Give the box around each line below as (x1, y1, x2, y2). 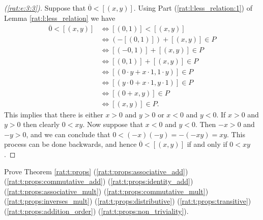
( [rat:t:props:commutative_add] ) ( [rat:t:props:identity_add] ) (4, 176, 193, 186)
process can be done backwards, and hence (4, 139, 137, 149)
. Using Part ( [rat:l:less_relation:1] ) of (133, 3, 252, 13)
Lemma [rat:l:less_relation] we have (4, 12, 115, 23)
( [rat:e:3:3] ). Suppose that (4, 3, 86, 13)
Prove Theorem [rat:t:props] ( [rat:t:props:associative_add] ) (4, 166, 188, 176)
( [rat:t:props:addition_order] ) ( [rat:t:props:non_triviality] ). (4, 206, 189, 216)
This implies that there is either (4, 109, 103, 119)
